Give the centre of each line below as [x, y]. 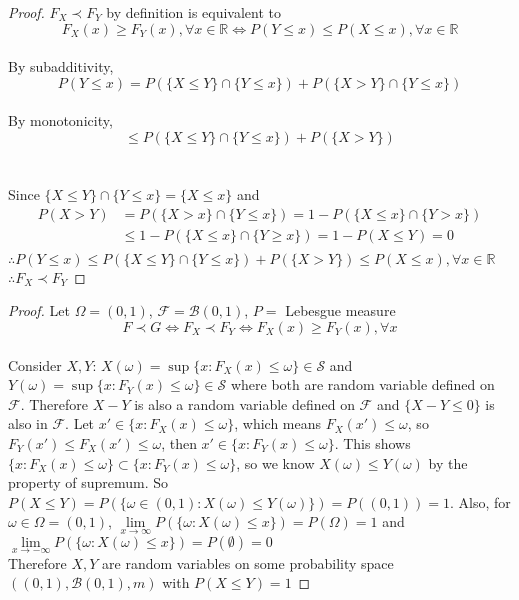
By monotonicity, [60, 120]
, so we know [275, 462]
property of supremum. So [88, 482]
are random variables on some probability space [248, 562]
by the [448, 462]
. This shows [372, 443]
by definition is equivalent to [194, 12]
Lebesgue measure [340, 310]
